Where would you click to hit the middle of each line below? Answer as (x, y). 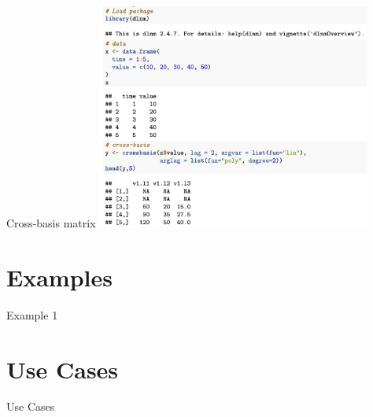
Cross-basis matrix (51, 223)
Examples (59, 277)
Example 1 (32, 314)
